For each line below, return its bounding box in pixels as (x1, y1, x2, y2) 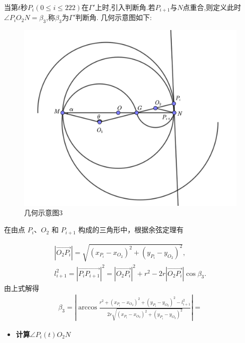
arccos (78, 304, 97, 311)
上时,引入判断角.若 (95, 2, 155, 12)
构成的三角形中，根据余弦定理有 (78, 224, 184, 235)
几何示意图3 (24, 207, 63, 218)
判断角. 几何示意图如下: (75, 12, 152, 23)
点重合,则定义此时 (183, 2, 241, 12)
